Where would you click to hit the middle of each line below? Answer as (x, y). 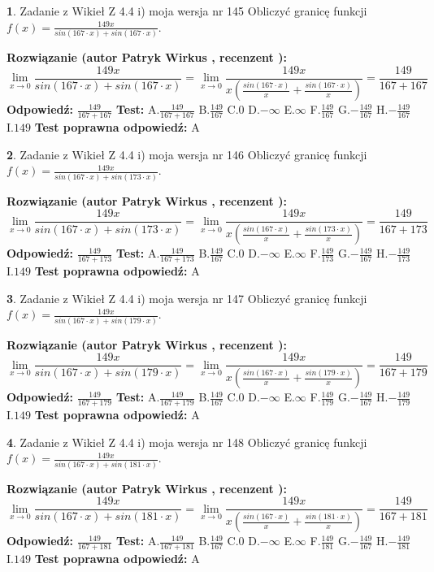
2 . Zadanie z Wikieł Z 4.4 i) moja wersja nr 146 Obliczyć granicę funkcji (187, 154)
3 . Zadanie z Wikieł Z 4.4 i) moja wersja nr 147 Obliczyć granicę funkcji (187, 298)
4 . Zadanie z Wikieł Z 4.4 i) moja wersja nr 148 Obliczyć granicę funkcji (187, 442)
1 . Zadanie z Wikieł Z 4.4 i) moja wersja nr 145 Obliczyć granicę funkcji (187, 11)
